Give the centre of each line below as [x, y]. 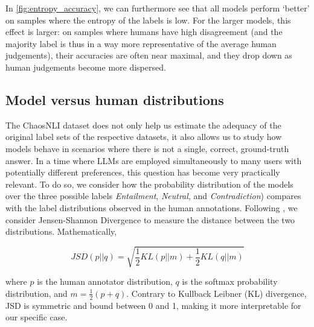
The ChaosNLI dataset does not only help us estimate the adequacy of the [143, 125]
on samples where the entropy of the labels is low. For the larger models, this [148, 20]
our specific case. [37, 317]
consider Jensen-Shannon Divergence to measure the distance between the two [150, 219]
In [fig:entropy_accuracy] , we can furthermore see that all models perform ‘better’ [158, 8]
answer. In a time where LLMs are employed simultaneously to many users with [154, 160]
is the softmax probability [230, 281]
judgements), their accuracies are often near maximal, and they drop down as [149, 55]
